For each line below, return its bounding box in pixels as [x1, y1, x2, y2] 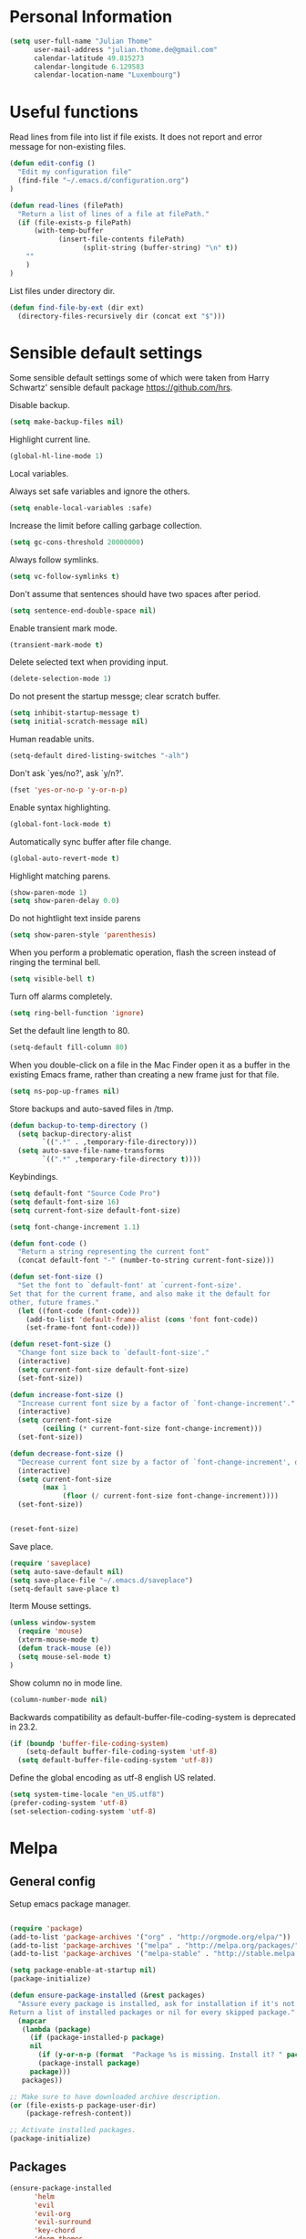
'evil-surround [33, 2217, 92, 2227]
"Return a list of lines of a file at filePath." [17, 209, 209, 218]
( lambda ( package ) [21, 2024, 92, 2034]
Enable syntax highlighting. [9, 802, 111, 813]
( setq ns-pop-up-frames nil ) [9, 1087, 120, 1096]
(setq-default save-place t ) [9, 1584, 120, 1593]
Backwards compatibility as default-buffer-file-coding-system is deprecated [9, 1711, 296, 1722]
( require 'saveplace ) [9, 1559, 92, 1568]
